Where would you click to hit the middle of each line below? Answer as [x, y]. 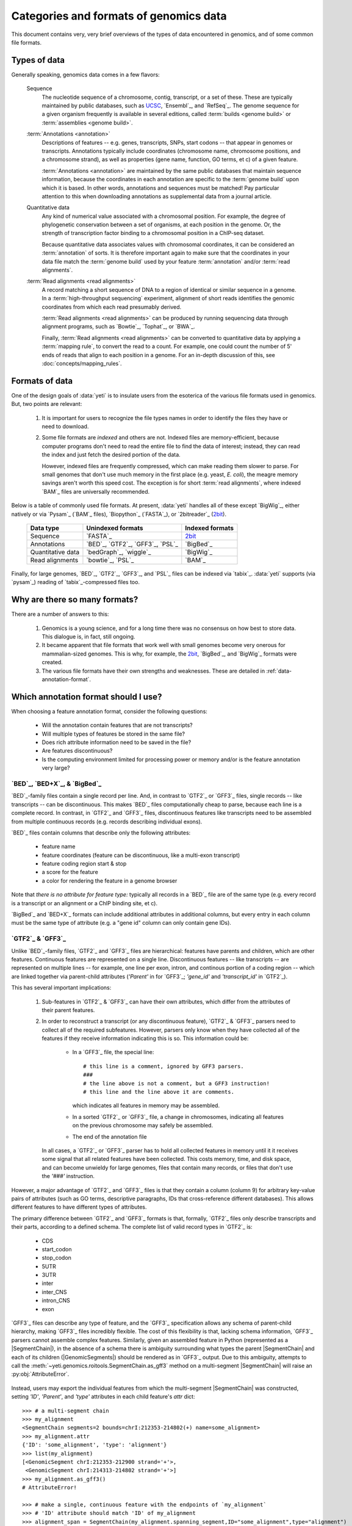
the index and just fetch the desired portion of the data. [111, 455]
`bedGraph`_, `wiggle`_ [119, 552]
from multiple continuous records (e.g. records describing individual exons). [107, 822]
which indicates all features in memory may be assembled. [146, 1105]
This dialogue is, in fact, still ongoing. [88, 637]
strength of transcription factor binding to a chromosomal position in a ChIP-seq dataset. [153, 233]
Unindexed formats [115, 528]
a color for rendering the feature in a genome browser [110, 881]
